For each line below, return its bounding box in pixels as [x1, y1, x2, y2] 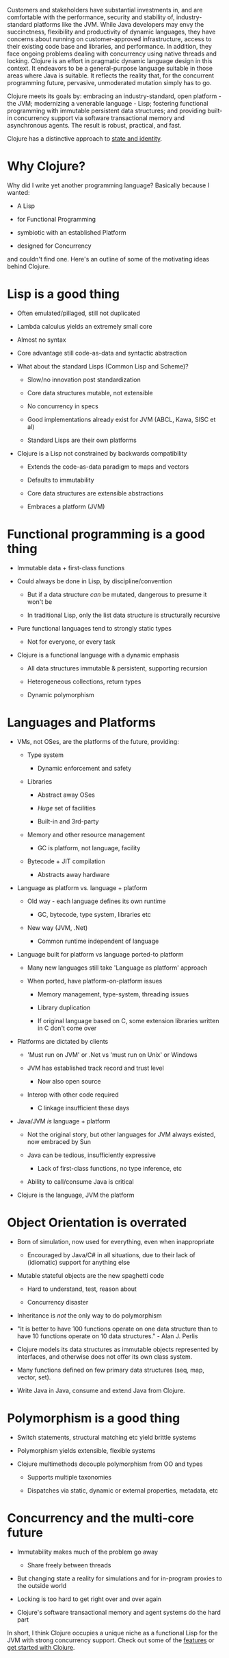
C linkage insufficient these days [37, 1104, 130, 1112]
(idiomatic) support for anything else [27, 1258, 131, 1266]
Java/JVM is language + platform [16, 1117, 111, 1125]
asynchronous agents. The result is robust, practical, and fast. [7, 121, 182, 129]
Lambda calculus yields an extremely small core [16, 322, 152, 330]
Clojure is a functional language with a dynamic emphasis [16, 651, 180, 659]
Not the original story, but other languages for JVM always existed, [27, 1130, 216, 1139]
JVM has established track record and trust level [27, 1064, 164, 1072]
